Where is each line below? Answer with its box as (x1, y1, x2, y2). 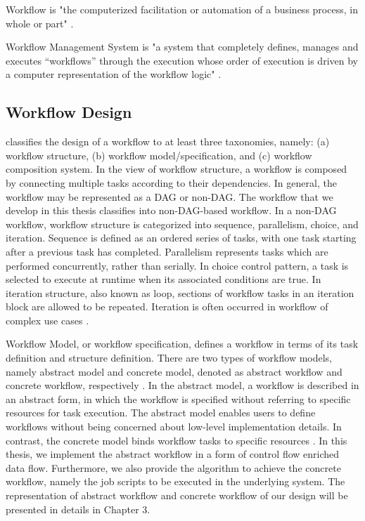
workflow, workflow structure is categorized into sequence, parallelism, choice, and (6, 216, 359, 231)
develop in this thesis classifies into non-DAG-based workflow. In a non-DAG (6, 203, 337, 218)
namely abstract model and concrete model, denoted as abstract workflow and (6, 364, 342, 378)
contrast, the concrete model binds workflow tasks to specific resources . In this (6, 433, 347, 447)
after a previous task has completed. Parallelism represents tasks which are (6, 244, 328, 258)
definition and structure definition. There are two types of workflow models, (6, 350, 333, 365)
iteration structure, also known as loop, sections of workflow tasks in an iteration (6, 285, 354, 300)
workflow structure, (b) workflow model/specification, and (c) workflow (6, 147, 312, 162)
